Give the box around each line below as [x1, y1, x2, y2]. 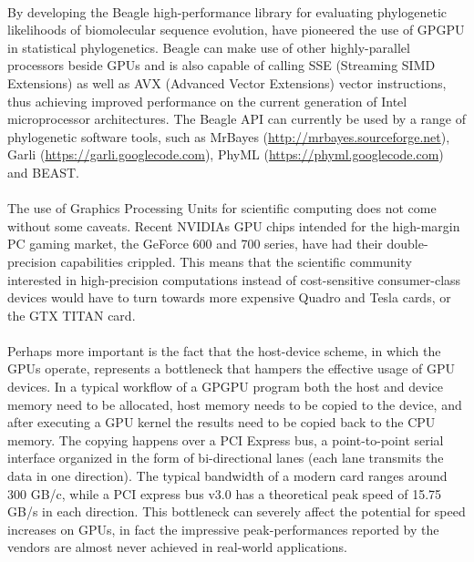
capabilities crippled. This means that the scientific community [60, 251, 412, 271]
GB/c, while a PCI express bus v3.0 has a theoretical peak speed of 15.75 [30, 484, 442, 503]
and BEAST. [7, 162, 79, 181]
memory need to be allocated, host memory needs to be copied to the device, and [7, 394, 462, 414]
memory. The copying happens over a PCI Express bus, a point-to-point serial [7, 430, 444, 449]
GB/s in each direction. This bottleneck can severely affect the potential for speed [7, 502, 466, 521]
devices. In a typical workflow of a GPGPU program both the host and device [7, 377, 444, 396]
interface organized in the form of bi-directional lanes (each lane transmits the [7, 448, 444, 467]
